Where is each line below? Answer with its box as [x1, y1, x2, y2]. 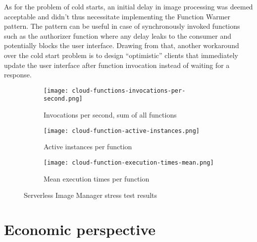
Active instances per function [44, 141, 132, 152]
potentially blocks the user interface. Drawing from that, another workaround [4, 40, 239, 51]
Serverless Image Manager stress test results [24, 190, 157, 200]
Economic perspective [4, 219, 156, 239]
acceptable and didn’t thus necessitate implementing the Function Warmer [4, 11, 231, 21]
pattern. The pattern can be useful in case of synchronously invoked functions [4, 21, 240, 31]
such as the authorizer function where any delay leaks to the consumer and [4, 30, 231, 41]
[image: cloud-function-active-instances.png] [44, 127, 200, 134]
